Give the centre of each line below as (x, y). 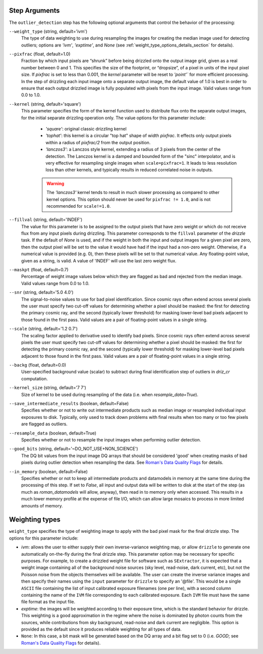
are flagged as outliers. (44, 424)
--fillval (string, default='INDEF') (46, 219)
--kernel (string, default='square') (45, 104)
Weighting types (35, 520)
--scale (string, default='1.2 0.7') (43, 329)
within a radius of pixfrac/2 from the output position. (98, 142)
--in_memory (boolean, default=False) (48, 471)
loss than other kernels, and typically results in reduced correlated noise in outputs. (129, 170)
